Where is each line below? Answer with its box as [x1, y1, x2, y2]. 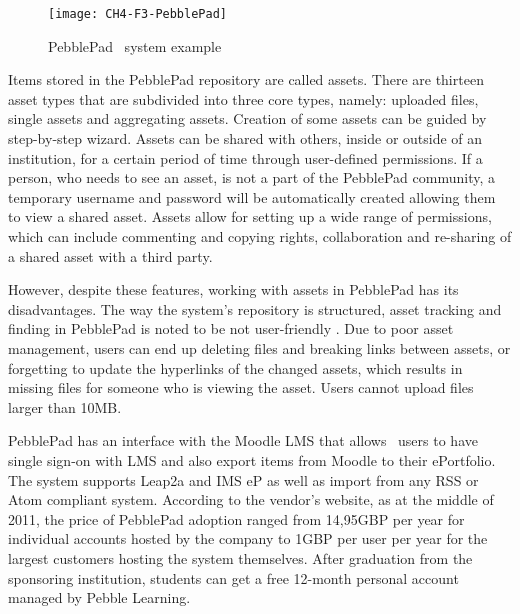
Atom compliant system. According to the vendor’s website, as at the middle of [8, 489, 494, 510]
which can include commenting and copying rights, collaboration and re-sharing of [8, 226, 512, 246]
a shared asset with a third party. [8, 245, 213, 266]
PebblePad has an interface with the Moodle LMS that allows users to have [8, 430, 478, 451]
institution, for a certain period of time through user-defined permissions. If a [8, 147, 483, 168]
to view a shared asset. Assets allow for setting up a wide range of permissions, [8, 206, 492, 227]
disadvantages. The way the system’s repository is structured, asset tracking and [8, 298, 502, 319]
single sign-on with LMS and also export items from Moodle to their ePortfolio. [8, 449, 496, 470]
